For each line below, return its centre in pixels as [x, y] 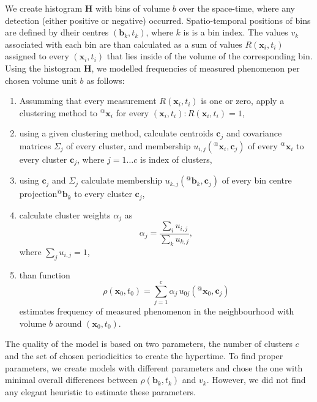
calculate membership [122, 180]
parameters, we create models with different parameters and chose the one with [154, 367]
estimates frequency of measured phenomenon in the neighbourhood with [157, 311]
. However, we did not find [256, 380]
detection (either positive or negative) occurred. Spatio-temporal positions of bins [158, 20]
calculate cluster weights [65, 214]
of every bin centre [257, 180]
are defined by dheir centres [57, 32]
